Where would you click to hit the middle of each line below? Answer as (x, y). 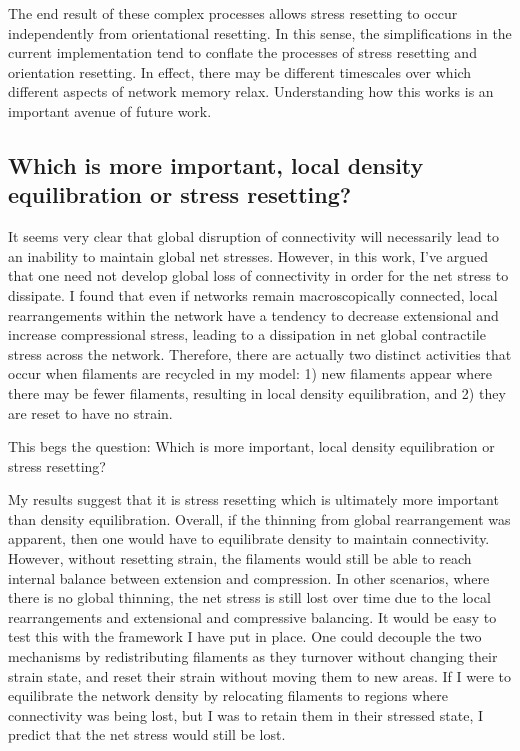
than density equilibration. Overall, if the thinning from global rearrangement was (259, 518)
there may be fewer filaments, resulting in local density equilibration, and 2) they (257, 392)
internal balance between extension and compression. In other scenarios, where (249, 577)
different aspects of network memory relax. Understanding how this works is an (251, 91)
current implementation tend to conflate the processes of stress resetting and (242, 52)
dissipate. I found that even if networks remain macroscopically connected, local (253, 294)
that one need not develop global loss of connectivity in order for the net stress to (258, 275)
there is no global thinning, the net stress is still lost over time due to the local (249, 597)
